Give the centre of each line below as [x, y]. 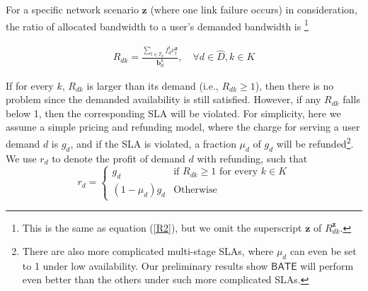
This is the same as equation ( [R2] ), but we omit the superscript [162, 227]
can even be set [323, 251]
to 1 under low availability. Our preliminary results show [145, 265]
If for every [30, 85]
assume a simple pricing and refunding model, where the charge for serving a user [183, 127]
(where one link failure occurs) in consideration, [254, 9]
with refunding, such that [252, 158]
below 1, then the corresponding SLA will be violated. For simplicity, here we [173, 113]
